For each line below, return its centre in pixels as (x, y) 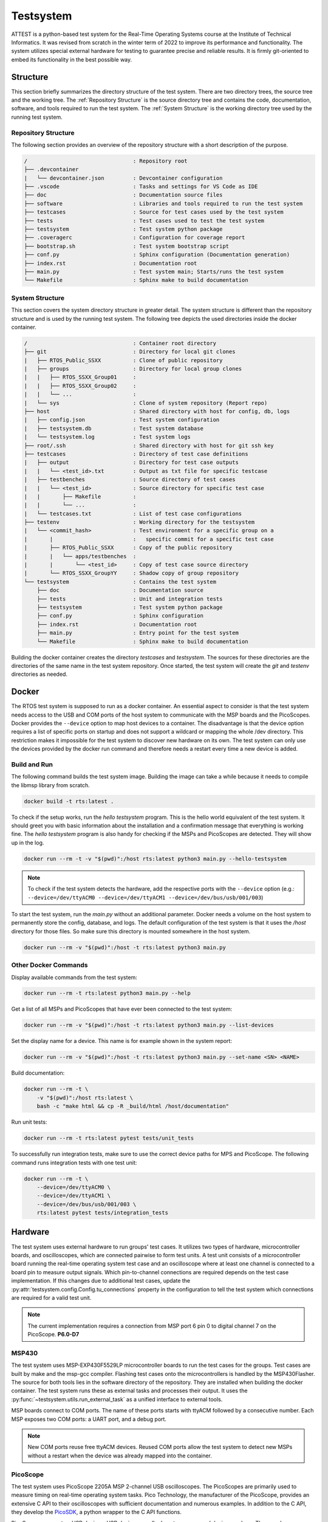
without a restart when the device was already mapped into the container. (120, 1456)
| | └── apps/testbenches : (80, 556)
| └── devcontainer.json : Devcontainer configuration (123, 178)
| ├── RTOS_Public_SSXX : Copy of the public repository (128, 548)
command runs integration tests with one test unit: (74, 1162)
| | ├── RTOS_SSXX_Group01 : (80, 377)
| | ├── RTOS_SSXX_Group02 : (80, 386)
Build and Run (32, 764)
